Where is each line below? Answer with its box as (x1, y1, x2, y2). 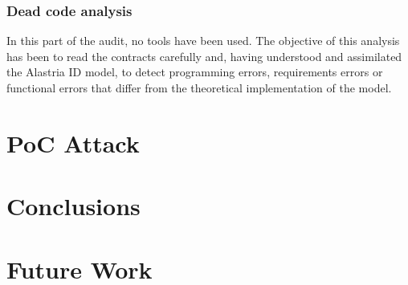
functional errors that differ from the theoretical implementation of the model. (6, 79, 392, 96)
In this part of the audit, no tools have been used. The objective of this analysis (6, 32, 400, 49)
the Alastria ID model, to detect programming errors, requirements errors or (6, 63, 383, 80)
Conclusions (6, 189, 141, 222)
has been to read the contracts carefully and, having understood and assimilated (6, 47, 402, 64)
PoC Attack (6, 126, 140, 159)
